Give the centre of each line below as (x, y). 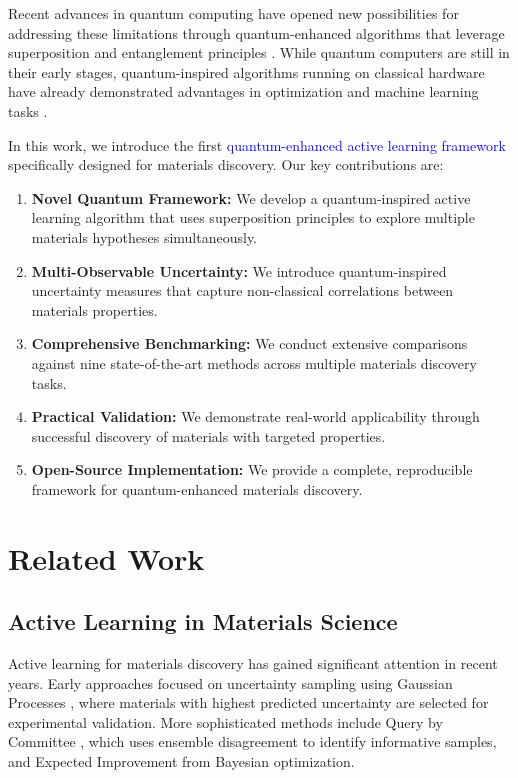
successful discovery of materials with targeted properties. (208, 435)
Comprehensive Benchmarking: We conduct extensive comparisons (249, 343)
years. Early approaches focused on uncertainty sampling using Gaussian (230, 682)
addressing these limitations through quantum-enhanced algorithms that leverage (256, 32)
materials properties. (94, 309)
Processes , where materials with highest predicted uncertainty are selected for (248, 702)
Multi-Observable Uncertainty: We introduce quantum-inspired (239, 270)
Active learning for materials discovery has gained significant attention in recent (253, 663)
